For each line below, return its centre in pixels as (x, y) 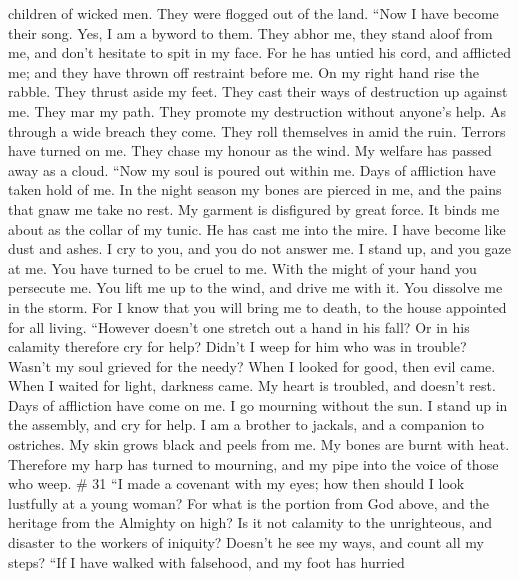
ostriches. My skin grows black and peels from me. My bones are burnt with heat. (259, 444)
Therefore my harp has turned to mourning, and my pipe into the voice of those (253, 463)
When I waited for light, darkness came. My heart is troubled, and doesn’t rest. (252, 385)
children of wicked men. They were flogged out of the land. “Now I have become (253, 13)
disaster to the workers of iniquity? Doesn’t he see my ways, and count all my (246, 542)
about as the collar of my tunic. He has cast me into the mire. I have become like (257, 228)
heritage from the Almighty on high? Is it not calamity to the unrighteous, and (250, 522)
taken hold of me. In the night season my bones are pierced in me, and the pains (255, 189)
